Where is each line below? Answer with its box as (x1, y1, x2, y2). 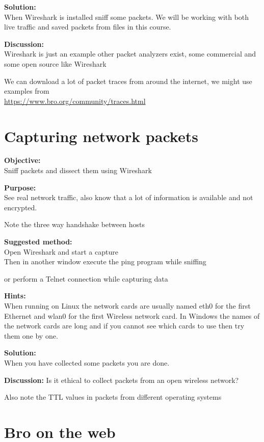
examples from (4, 86, 49, 96)
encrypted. (4, 202, 37, 212)
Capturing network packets (4, 125, 198, 146)
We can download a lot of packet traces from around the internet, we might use (4, 75, 252, 86)
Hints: (4, 290, 26, 301)
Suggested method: (4, 236, 72, 247)
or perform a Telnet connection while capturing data (4, 273, 168, 284)
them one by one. (4, 330, 58, 341)
